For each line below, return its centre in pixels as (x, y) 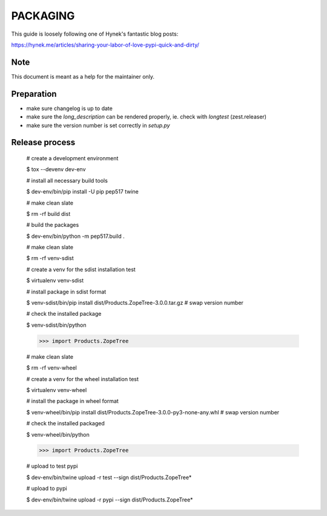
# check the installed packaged (66, 423)
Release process (43, 142)
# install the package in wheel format (73, 401)
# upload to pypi (47, 488)
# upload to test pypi (52, 466)
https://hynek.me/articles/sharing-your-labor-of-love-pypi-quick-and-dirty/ (105, 45)
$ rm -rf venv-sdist (50, 258)
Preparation (34, 94)
